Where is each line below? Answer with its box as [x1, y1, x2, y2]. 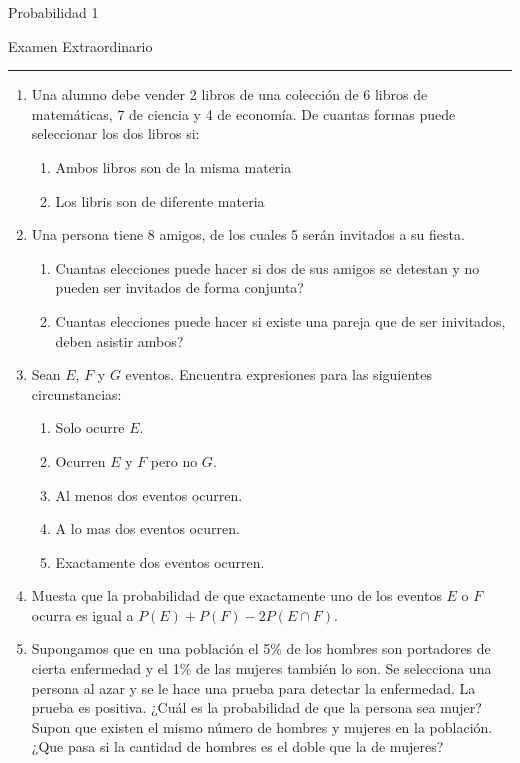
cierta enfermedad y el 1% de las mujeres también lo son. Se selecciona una [31, 658, 492, 679]
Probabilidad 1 [8, 2, 99, 22]
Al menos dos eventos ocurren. [55, 484, 243, 505]
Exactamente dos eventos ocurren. [55, 551, 265, 572]
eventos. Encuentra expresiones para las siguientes [125, 364, 432, 385]
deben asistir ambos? [55, 330, 184, 351]
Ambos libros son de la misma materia [55, 156, 292, 177]
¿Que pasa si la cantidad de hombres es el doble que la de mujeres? [31, 736, 444, 757]
